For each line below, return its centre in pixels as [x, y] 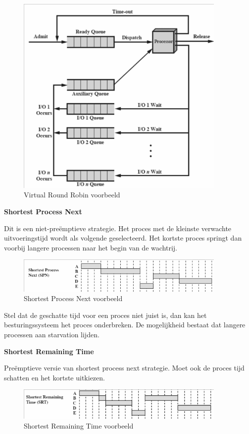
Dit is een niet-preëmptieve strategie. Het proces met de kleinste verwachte [118, 228]
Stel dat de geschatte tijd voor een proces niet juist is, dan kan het [105, 315]
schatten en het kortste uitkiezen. [54, 377]
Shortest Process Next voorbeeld [73, 298]
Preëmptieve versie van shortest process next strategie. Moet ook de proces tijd [124, 368]
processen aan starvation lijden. [52, 334]
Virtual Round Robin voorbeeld [72, 195]
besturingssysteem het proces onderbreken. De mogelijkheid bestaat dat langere [125, 325]
